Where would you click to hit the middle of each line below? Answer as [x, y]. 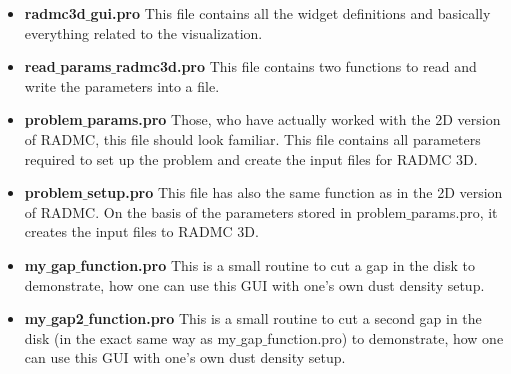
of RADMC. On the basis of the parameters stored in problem [215, 211]
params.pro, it [454, 211]
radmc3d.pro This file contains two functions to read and [296, 66]
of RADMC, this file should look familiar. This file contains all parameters [252, 138]
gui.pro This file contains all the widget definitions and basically [290, 13]
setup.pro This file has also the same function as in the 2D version [295, 192]
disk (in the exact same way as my [130, 337]
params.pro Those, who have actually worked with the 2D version [294, 119]
